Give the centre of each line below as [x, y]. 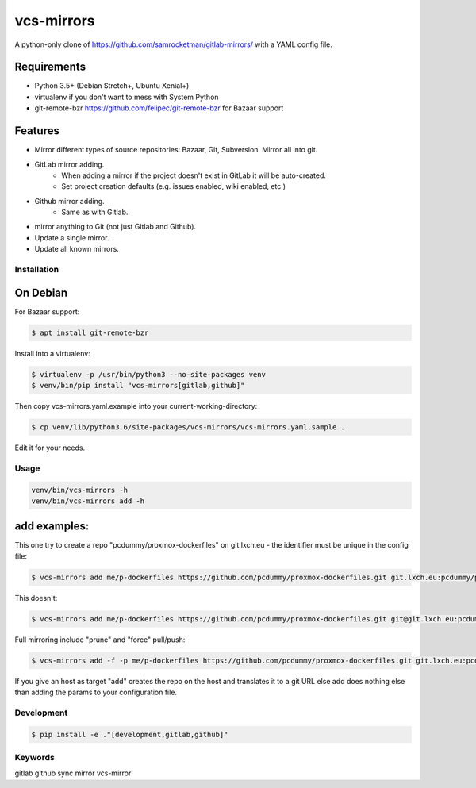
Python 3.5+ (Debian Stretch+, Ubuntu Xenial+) [112, 86]
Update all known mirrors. [77, 249]
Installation [37, 270]
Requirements [50, 67]
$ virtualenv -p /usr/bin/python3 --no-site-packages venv [148, 374]
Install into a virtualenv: [52, 353]
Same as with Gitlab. [95, 212]
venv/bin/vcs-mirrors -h [80, 490]
